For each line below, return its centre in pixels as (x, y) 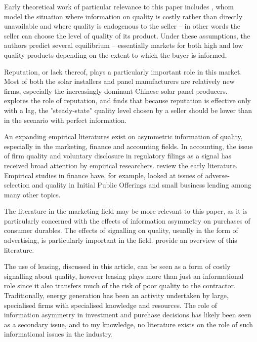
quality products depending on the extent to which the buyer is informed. (116, 55)
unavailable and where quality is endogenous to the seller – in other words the (122, 26)
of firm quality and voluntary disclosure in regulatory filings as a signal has (118, 156)
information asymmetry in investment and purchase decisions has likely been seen (128, 315)
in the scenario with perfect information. (65, 120)
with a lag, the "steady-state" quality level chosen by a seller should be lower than (128, 110)
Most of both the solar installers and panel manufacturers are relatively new (119, 81)
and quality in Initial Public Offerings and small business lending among (142, 185)
